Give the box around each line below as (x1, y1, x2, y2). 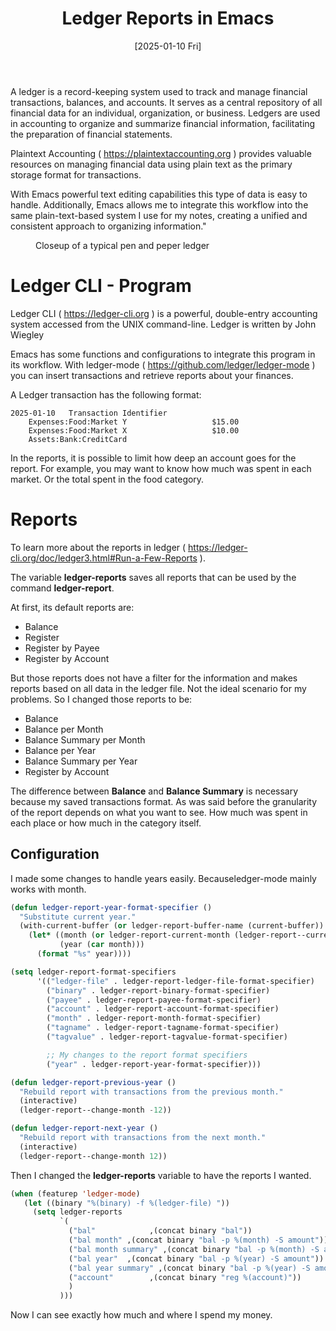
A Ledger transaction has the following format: (10, 388, 202, 401)
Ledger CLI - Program (10, 275, 192, 297)
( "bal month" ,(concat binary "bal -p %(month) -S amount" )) (68, 1235, 329, 1245)
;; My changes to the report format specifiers (46, 1050, 248, 1060)
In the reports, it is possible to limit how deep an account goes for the (10, 452, 297, 464)
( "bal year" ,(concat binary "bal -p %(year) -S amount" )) (68, 1253, 325, 1264)
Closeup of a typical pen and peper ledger (35, 239, 210, 251)
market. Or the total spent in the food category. (10, 473, 205, 485)
